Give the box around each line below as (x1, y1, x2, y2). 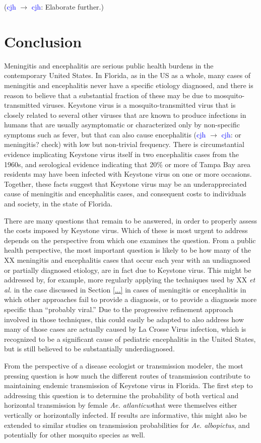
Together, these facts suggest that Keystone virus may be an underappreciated (4, 178, 247, 189)
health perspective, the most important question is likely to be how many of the (4, 245, 251, 255)
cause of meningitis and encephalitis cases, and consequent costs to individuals (4, 188, 246, 199)
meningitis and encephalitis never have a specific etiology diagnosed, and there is (4, 80, 253, 90)
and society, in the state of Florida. (4, 198, 113, 209)
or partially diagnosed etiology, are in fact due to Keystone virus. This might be (4, 264, 251, 275)
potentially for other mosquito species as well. (4, 429, 145, 440)
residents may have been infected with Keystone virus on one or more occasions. (4, 169, 252, 179)
